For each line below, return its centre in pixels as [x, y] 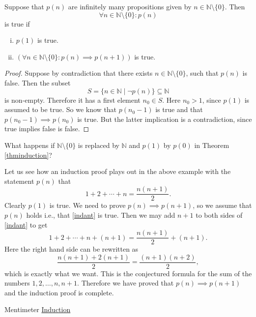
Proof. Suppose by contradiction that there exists [79, 73]
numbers [17, 283]
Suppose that [24, 6]
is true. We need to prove [87, 205]
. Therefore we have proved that [126, 283]
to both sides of [219, 215]
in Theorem [212, 145]
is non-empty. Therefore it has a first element [72, 100]
